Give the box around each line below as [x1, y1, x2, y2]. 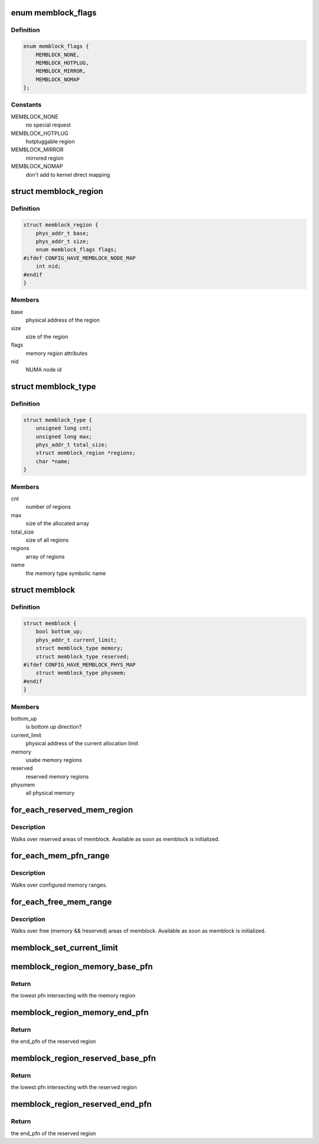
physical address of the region [25, 316, 100, 324]
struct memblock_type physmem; [35, 670, 126, 677]
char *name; [35, 458, 71, 464]
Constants [11, 101, 42, 109]
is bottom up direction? [25, 723, 82, 731]
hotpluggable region [25, 138, 75, 145]
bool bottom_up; [35, 628, 83, 635]
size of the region [25, 333, 69, 340]
